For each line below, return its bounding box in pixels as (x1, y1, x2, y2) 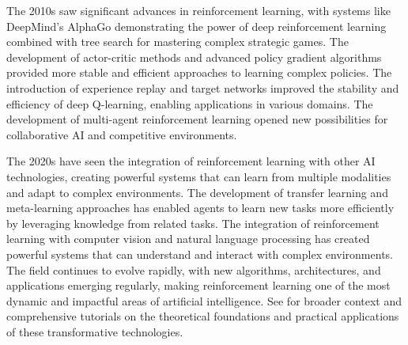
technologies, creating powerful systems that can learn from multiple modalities (6, 168, 391, 184)
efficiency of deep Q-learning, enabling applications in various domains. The (6, 95, 373, 112)
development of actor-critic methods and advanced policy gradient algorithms (6, 48, 382, 65)
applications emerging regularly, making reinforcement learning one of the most (6, 277, 391, 294)
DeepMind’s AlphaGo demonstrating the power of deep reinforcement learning (6, 17, 387, 34)
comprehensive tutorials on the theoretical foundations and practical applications (6, 308, 399, 324)
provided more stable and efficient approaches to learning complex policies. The (6, 64, 392, 81)
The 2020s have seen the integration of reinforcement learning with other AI (6, 153, 376, 169)
